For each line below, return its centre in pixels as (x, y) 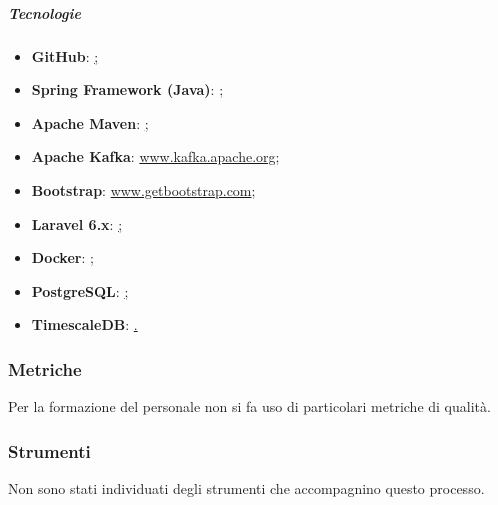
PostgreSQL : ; (80, 290)
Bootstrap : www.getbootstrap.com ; (143, 189)
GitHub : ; (65, 55)
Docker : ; (62, 257)
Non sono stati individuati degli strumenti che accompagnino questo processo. (246, 487)
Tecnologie (44, 12)
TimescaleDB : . (84, 324)
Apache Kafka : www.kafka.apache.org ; (155, 156)
